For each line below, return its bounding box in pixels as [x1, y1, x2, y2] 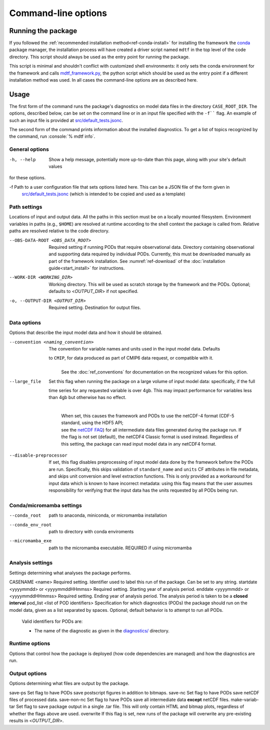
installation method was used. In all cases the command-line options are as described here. [9, 77, 198, 83]
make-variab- [230, 696, 259, 702]
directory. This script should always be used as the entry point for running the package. [9, 54, 190, 60]
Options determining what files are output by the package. [9, 680, 129, 686]
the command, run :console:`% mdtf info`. [9, 133, 95, 140]
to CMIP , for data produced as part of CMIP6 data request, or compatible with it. [48, 355, 213, 361]
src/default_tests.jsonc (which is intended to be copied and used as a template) [21, 191, 185, 197]
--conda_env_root [9, 522, 52, 528]
